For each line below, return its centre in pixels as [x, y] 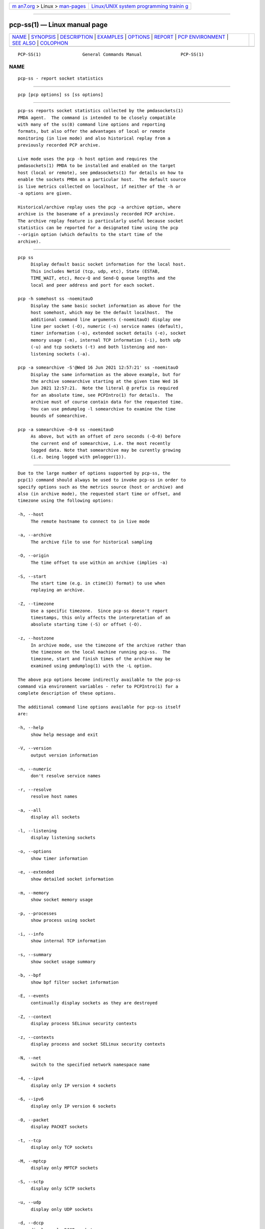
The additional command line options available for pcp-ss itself [99, 707]
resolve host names [54, 797]
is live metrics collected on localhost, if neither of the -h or [99, 186]
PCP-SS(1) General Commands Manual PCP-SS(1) [111, 54]
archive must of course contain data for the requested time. [107, 402]
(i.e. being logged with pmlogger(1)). [79, 457]
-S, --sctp [31, 1182]
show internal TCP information [68, 941]
